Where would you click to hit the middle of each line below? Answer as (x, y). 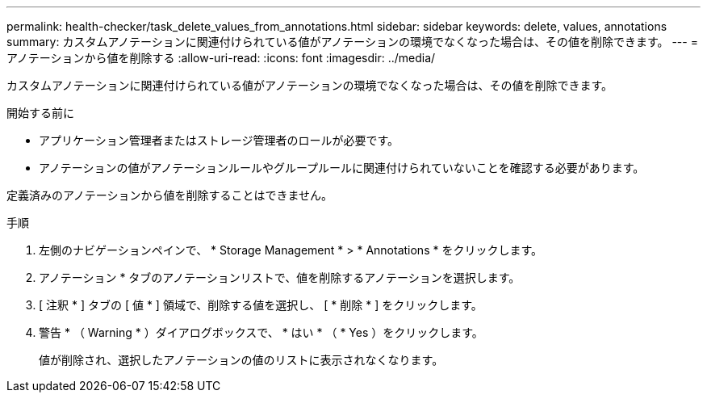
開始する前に (40, 113)
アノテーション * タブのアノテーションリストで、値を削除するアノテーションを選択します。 (280, 277)
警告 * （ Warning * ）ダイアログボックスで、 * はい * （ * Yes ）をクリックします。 (261, 332)
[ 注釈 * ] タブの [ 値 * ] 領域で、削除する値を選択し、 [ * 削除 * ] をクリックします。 (261, 305)
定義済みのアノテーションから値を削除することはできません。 (170, 195)
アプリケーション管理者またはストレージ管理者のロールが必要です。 (219, 140)
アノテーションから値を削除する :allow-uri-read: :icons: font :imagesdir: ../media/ (221, 58)
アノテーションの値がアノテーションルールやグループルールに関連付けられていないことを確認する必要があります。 (342, 168)
